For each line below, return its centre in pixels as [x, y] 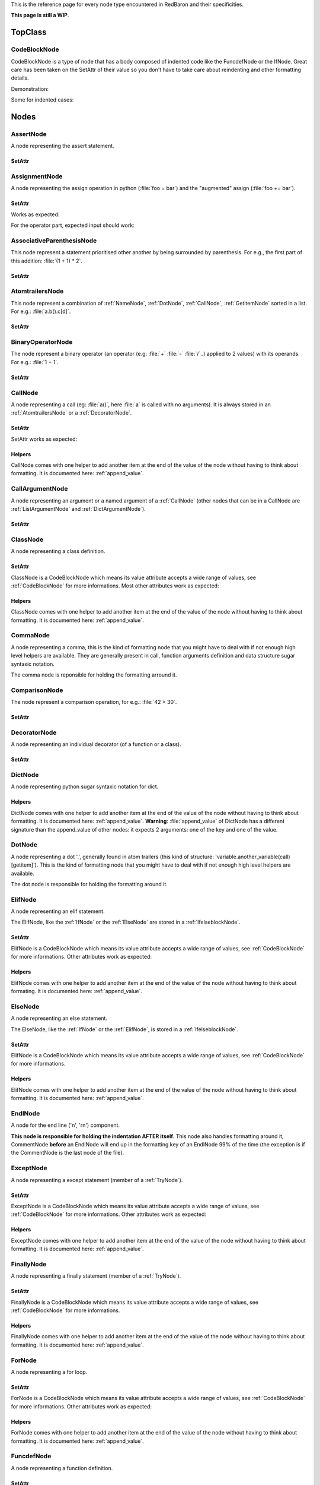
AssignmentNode [37, 176]
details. [20, 78]
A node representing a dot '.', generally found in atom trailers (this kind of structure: [113, 857]
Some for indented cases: [42, 100]
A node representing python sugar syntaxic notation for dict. [85, 786]
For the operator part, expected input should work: [73, 225]
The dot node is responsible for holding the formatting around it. [89, 884]
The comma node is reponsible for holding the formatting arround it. [94, 675]
